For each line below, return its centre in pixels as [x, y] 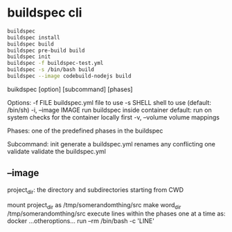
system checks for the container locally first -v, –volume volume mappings [114, 117]
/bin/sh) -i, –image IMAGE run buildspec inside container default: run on [110, 110]
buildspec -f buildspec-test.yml [55, 64]
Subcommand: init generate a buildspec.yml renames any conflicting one [111, 144]
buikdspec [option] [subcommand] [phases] [70, 89]
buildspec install [34, 37]
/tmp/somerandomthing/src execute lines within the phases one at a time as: [116, 214]
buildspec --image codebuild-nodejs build [69, 76]
